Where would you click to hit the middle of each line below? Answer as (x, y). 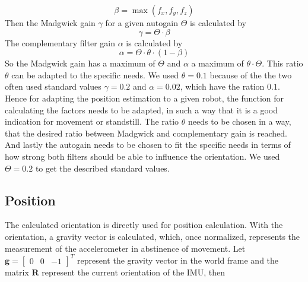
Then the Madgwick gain (50, 23)
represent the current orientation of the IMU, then (133, 272)
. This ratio (282, 63)
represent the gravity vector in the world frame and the (178, 260)
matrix (17, 272)
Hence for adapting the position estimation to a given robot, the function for (145, 98)
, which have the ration (222, 86)
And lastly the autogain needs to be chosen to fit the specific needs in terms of (148, 145)
